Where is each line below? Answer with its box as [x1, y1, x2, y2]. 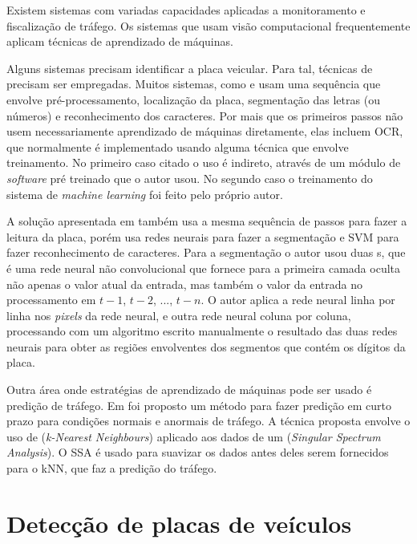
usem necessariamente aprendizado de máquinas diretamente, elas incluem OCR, [6, 123, 403, 140]
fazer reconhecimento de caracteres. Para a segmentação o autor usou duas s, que [6, 244, 406, 261]
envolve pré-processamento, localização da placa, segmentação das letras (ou [6, 91, 380, 108]
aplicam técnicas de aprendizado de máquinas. [6, 33, 233, 50]
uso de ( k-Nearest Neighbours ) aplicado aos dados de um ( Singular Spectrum [6, 428, 381, 445]
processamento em [6, 291, 96, 308]
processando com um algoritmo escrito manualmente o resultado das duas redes [6, 323, 398, 339]
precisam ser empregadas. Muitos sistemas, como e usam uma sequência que [6, 75, 381, 92]
